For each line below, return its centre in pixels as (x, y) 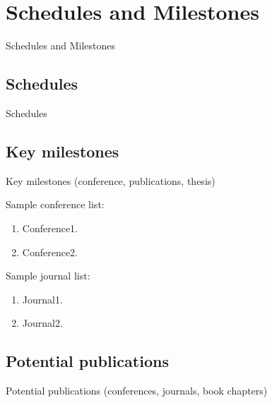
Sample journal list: (48, 276)
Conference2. (50, 252)
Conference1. (50, 228)
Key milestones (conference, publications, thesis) (111, 180)
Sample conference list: (55, 204)
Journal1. (42, 299)
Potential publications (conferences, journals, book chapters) (137, 391)
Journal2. (42, 323)
